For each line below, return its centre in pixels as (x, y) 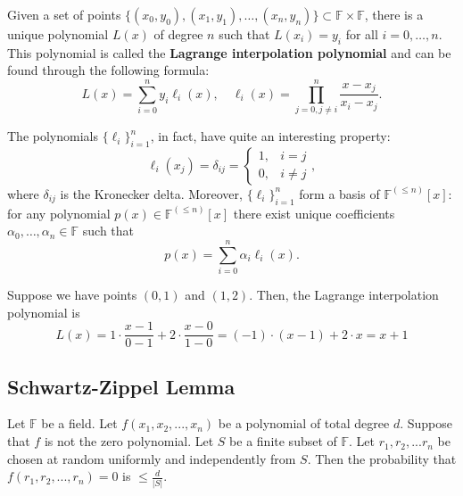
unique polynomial (58, 34)
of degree (178, 34)
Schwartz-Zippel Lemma (121, 386)
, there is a (394, 14)
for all (362, 34)
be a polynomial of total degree (304, 423)
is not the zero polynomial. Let (129, 441)
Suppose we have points (72, 295)
